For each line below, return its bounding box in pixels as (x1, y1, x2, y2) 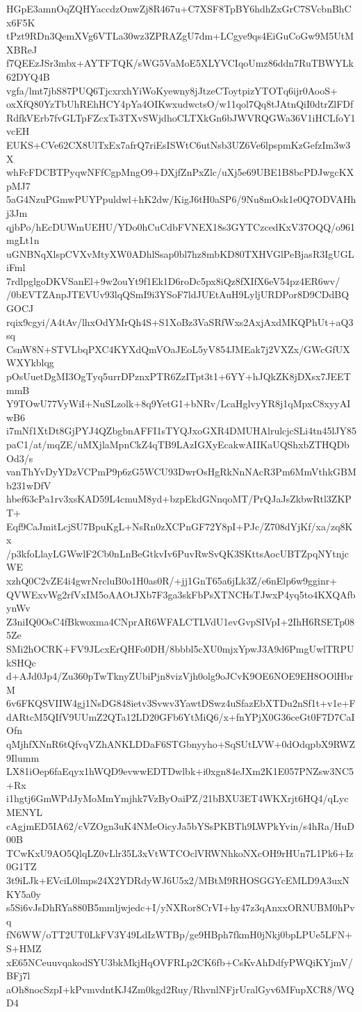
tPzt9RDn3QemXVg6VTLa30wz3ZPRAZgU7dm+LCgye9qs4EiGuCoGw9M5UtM (6, 28, 354, 43)
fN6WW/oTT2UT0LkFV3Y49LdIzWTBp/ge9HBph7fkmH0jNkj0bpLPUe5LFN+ (6, 927, 353, 942)
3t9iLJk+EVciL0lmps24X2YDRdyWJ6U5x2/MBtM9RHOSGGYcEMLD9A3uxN (6, 873, 349, 887)
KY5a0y (6, 886, 41, 901)
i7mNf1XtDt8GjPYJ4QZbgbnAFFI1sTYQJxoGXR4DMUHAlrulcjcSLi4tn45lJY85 (6, 423, 357, 438)
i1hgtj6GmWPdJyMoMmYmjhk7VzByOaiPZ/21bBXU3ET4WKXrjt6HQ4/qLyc (6, 791, 349, 806)
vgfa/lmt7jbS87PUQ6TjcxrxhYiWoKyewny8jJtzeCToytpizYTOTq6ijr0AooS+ (6, 83, 338, 97)
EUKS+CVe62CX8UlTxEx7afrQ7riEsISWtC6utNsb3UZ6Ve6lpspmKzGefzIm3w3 (6, 137, 351, 152)
